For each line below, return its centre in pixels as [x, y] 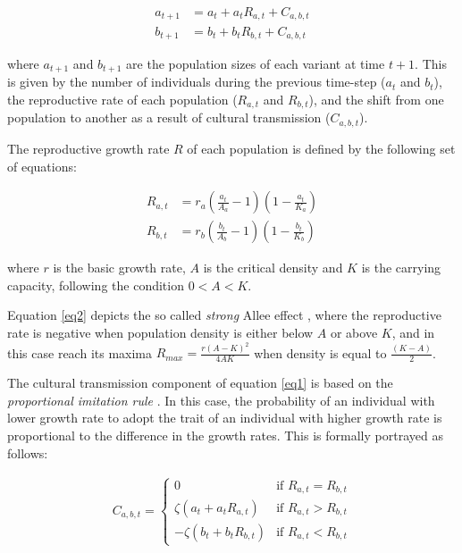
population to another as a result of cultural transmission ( [169, 117]
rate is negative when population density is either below [160, 332]
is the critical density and [273, 268]
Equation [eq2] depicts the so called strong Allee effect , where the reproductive [224, 315]
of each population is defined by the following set [321, 148]
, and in [413, 332]
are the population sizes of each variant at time [256, 63]
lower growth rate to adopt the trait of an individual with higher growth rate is [225, 418]
